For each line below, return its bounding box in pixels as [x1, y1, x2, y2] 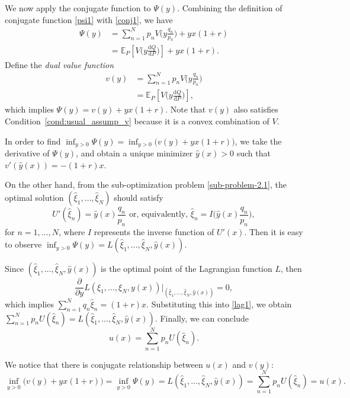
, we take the [235, 134, 282, 147]
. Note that [165, 103, 206, 115]
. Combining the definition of [177, 2, 282, 14]
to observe [5, 238, 42, 251]
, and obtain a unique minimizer [76, 147, 193, 159]
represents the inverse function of [94, 225, 214, 237]
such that [236, 147, 271, 159]
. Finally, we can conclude [155, 312, 249, 324]
